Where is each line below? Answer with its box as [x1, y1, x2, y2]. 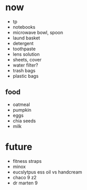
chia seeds [12, 117, 36, 124]
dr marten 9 [12, 180, 38, 186]
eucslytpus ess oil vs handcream [12, 168, 82, 175]
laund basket [12, 35, 40, 41]
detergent [12, 40, 34, 46]
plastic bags [12, 73, 39, 79]
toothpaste [12, 46, 36, 52]
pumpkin [12, 107, 32, 113]
